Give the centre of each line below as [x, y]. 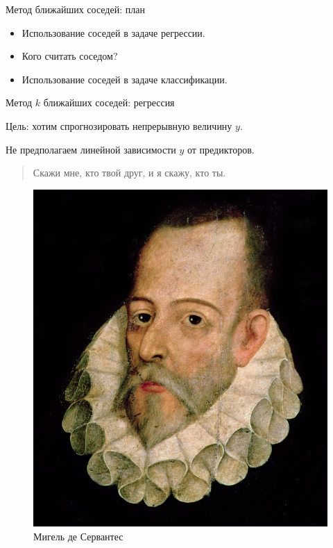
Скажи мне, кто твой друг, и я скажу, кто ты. [129, 173]
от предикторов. [221, 149]
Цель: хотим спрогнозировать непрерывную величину [119, 125]
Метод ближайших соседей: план [75, 9]
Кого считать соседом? [70, 56]
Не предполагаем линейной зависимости [91, 149]
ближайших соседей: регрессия [109, 102]
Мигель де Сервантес [78, 536]
